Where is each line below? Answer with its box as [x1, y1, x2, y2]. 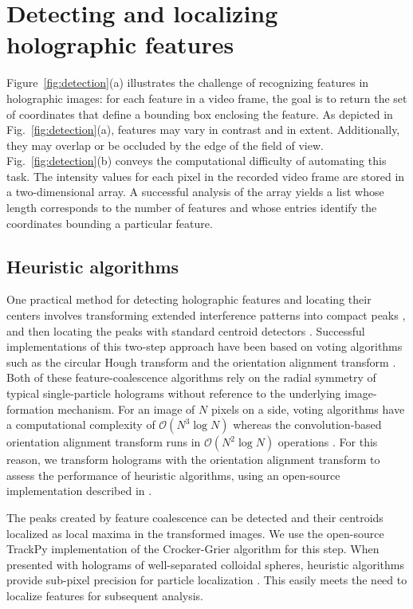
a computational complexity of [6, 416, 155, 433]
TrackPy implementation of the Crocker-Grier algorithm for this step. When [6, 540, 380, 557]
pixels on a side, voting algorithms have [210, 400, 405, 417]
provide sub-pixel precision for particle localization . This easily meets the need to [6, 572, 407, 588]
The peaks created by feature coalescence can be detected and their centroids [6, 509, 383, 525]
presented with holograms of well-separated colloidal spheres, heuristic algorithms [6, 556, 404, 572]
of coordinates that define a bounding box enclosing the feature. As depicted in [6, 105, 393, 122]
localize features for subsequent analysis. [6, 587, 204, 603]
